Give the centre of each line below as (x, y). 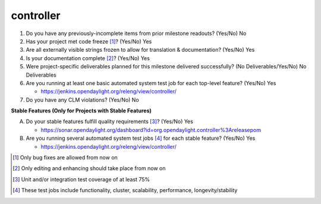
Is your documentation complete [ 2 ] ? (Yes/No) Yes (88, 58)
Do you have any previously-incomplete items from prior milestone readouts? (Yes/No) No (136, 33)
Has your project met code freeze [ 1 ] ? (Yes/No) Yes (89, 41)
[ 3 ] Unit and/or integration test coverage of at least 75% (81, 179)
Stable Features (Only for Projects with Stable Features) (81, 111)
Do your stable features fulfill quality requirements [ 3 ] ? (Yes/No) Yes (109, 121)
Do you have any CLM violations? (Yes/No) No (82, 100)
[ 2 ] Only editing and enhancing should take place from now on (89, 168)
